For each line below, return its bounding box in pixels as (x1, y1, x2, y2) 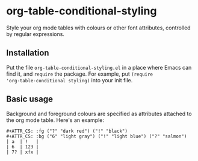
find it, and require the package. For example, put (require (6, 70, 153, 77)
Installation (6, 48, 49, 58)
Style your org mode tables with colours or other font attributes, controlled (6, 24, 191, 31)
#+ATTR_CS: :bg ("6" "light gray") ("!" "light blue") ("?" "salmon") (6, 133, 187, 139)
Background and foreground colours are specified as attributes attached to (6, 110, 192, 117)
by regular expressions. (6, 30, 65, 37)
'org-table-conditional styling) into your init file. (6, 76, 133, 84)
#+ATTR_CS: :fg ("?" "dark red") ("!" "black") (6, 128, 128, 134)
